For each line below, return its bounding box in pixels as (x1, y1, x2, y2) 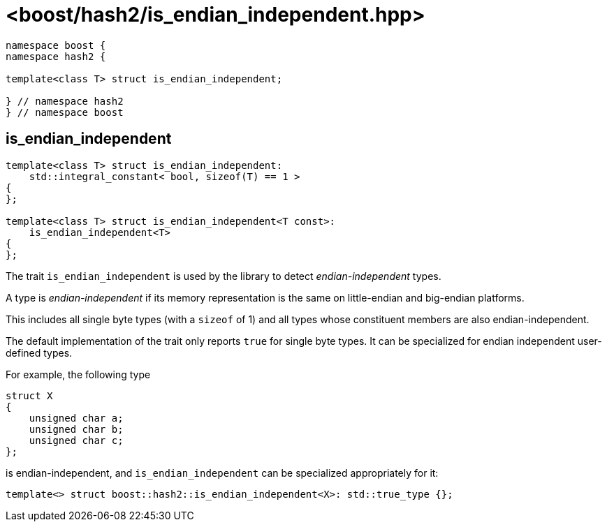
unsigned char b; (29, 423, 124, 435)
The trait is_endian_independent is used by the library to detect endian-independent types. (6, 269, 441, 282)
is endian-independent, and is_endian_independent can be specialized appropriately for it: (6, 466, 439, 479)
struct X (6, 389, 53, 401)
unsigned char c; (29, 434, 124, 446)
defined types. (6, 346, 73, 359)
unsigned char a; (29, 412, 124, 424)
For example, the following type (6, 368, 151, 380)
